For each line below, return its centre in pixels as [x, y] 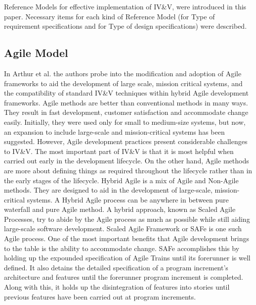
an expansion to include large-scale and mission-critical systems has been [114, 131]
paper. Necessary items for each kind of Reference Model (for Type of [109, 16]
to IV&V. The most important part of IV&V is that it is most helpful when [119, 151]
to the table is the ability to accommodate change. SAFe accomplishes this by [122, 248]
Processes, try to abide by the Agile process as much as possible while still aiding [127, 219]
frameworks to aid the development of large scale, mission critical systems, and [123, 83]
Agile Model [36, 53]
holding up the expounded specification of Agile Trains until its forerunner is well [127, 258]
